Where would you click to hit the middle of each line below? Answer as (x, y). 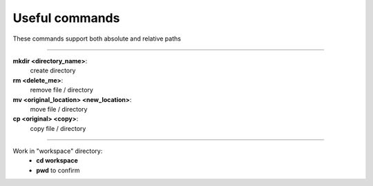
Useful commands (66, 18)
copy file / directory (58, 128)
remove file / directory (61, 90)
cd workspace (57, 161)
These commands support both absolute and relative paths (97, 39)
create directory (53, 71)
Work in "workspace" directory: (58, 151)
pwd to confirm (58, 170)
